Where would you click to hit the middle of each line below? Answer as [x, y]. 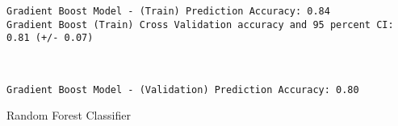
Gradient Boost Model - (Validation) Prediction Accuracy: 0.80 [183, 89]
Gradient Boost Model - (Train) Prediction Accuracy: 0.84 [168, 11]
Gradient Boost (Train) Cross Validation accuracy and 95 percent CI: [200, 24]
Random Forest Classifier [69, 115]
